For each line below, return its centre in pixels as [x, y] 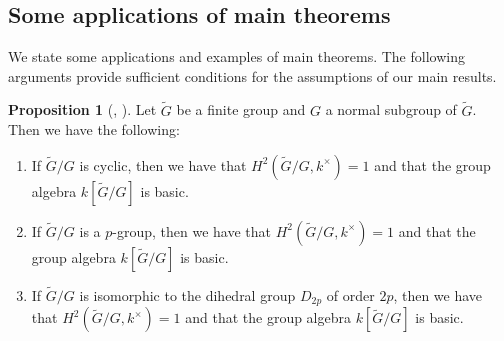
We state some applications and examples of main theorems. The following [236, 56]
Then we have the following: [94, 129]
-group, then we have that [191, 230]
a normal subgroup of [391, 109]
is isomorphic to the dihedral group [187, 295]
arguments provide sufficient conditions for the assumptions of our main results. [252, 75]
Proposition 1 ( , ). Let [82, 109]
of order [350, 295]
